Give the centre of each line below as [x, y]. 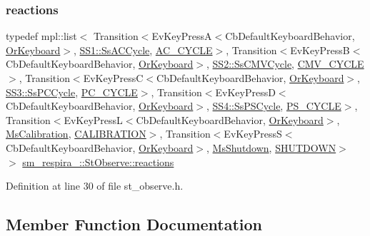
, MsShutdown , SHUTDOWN [271, 147]
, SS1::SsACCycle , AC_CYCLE [143, 50]
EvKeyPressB [320, 50]
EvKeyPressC [113, 78]
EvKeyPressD [245, 92]
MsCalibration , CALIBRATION [76, 134]
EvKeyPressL [93, 119]
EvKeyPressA [182, 36]
